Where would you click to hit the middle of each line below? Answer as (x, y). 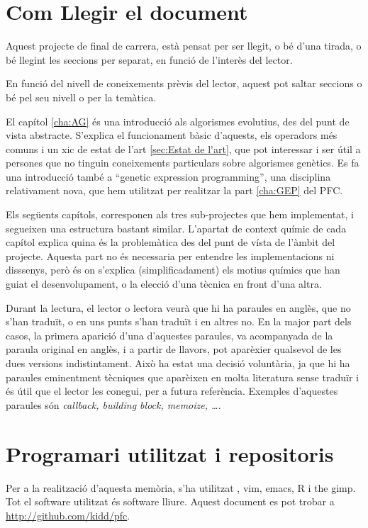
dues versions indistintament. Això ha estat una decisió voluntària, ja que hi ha (178, 363)
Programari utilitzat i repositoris (170, 453)
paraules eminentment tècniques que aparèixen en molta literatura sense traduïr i (182, 377)
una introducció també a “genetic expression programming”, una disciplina (168, 176)
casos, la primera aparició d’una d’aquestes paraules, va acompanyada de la (169, 335)
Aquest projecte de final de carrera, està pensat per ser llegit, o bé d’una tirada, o (184, 46)
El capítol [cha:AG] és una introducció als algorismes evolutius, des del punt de (178, 121)
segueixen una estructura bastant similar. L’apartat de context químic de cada (176, 228)
